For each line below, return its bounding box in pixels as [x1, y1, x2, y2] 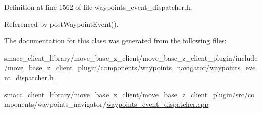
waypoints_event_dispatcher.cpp [106, 99, 209, 109]
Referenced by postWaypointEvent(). [4, 18, 119, 29]
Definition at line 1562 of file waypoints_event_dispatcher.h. [4, 2, 192, 12]
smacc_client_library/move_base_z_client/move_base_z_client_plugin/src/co [4, 89, 255, 99]
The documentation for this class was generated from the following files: [4, 35, 227, 46]
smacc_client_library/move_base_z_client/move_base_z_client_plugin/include [4, 52, 258, 63]
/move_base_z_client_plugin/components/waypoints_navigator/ [4, 62, 210, 73]
